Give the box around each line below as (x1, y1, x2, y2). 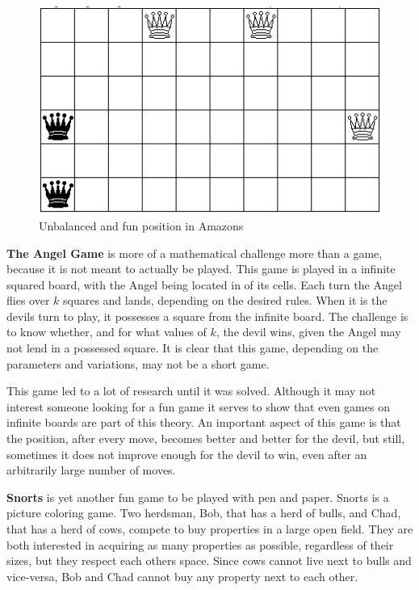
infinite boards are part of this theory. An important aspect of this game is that (6, 414, 401, 431)
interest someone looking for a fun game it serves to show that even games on (6, 398, 390, 415)
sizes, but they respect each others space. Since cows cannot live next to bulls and (6, 552, 412, 569)
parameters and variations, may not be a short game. (6, 355, 270, 372)
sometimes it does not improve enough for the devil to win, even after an (6, 445, 367, 462)
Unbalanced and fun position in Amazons (39, 217, 244, 234)
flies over (6, 292, 50, 309)
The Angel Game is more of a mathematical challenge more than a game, (6, 244, 383, 261)
